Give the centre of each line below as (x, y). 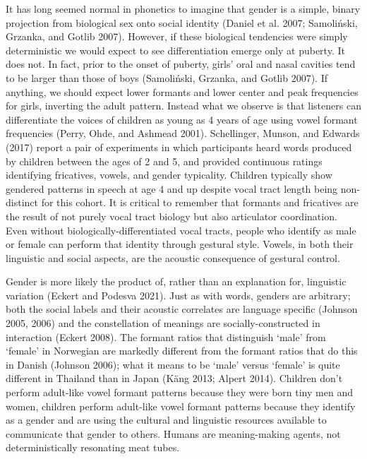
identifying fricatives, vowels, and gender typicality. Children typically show (169, 175)
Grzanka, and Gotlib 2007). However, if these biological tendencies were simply (177, 36)
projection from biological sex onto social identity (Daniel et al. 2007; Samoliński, (182, 22)
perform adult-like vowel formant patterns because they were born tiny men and (179, 392)
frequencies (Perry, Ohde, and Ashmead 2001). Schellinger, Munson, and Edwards (183, 133)
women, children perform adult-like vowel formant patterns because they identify (181, 406)
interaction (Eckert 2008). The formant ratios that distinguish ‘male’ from (166, 336)
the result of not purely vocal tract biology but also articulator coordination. (172, 216)
